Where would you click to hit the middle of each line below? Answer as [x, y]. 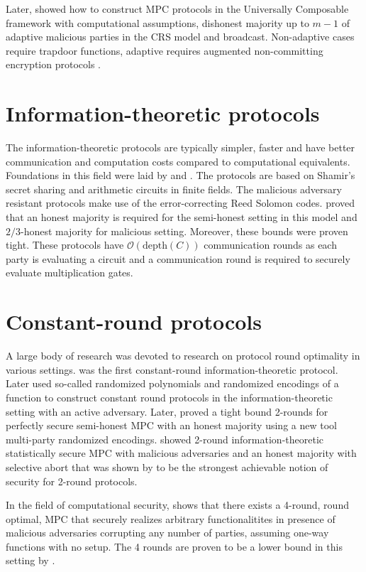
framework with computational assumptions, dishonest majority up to [157, 22]
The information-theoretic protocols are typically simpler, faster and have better [181, 147]
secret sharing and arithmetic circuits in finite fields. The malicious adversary [174, 189]
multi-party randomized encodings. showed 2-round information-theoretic [165, 439]
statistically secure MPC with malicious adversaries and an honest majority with [181, 453]
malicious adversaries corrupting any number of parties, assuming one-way [167, 533]
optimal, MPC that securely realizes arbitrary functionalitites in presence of [171, 518]
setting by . [30, 560]
